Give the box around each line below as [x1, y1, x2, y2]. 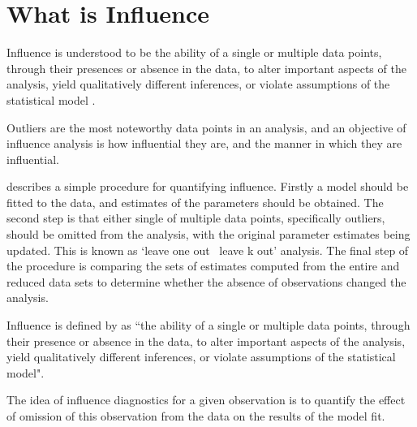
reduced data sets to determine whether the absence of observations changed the [6, 273, 406, 290]
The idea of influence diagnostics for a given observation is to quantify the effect [6, 391, 406, 408]
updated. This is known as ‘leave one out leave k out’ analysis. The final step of [6, 241, 409, 258]
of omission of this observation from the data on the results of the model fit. [6, 408, 385, 424]
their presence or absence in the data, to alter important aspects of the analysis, [6, 332, 406, 349]
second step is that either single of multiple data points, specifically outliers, [6, 209, 385, 226]
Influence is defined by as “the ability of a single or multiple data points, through [6, 317, 411, 334]
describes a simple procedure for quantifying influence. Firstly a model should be [6, 178, 409, 195]
